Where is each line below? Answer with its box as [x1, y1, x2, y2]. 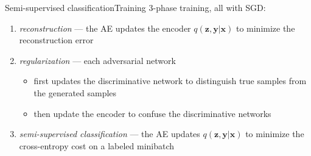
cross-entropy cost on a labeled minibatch [19, 139, 175, 152]
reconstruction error [19, 34, 94, 46]
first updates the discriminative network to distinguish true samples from [33, 74, 307, 87]
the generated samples [33, 86, 117, 99]
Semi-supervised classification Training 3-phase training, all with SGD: [5, 1, 266, 13]
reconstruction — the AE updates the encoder [19, 21, 191, 34]
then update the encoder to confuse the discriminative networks [33, 107, 271, 119]
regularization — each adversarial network [19, 54, 176, 66]
